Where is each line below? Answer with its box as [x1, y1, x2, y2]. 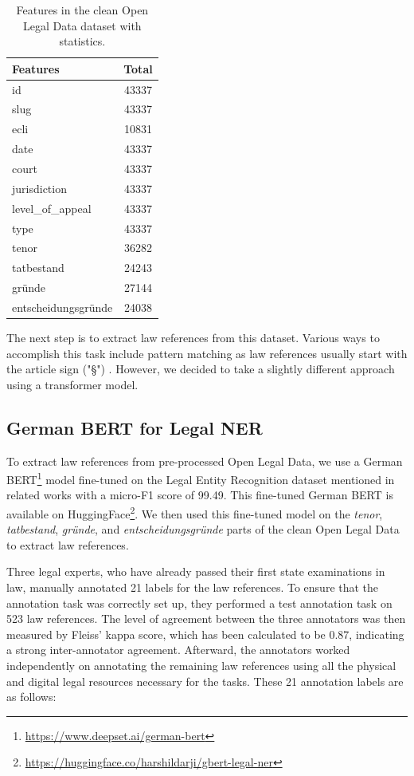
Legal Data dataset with [23, 17, 142, 33]
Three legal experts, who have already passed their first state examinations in [6, 563, 385, 580]
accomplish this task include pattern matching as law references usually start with [6, 345, 408, 361]
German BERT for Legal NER [6, 415, 263, 439]
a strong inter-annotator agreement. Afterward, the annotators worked [6, 641, 350, 658]
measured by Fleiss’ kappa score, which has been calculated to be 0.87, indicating [6, 625, 404, 642]
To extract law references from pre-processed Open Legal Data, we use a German [6, 452, 403, 469]
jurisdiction [12, 179, 67, 196]
